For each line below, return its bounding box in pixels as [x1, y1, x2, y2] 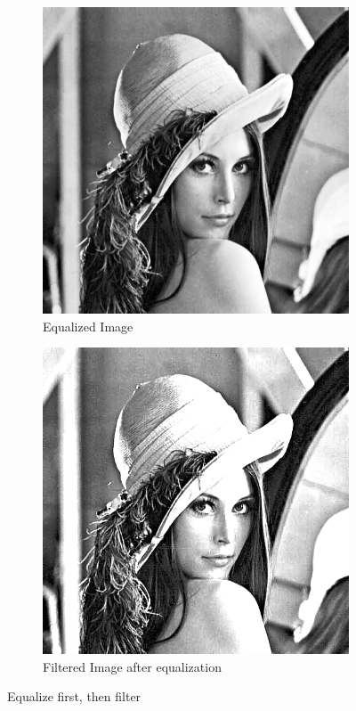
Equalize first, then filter [7, 687, 142, 706]
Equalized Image [43, 316, 133, 335]
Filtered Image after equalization [43, 657, 222, 675]
